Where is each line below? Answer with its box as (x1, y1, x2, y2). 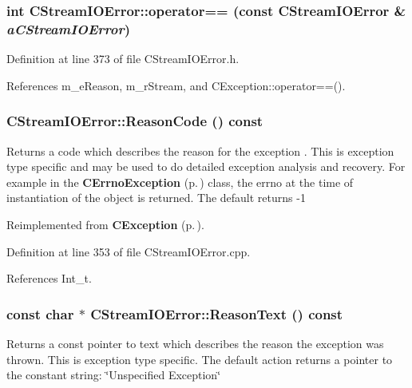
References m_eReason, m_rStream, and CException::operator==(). (6, 77, 346, 93)
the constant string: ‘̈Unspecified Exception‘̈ (6, 366, 221, 383)
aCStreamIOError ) (6, 18, 130, 38)
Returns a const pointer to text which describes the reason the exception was (6, 335, 384, 351)
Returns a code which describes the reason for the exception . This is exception (6, 142, 394, 159)
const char (6, 303, 74, 323)
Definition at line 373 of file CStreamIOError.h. (6, 50, 240, 67)
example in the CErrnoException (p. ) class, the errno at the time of (6, 173, 354, 190)
